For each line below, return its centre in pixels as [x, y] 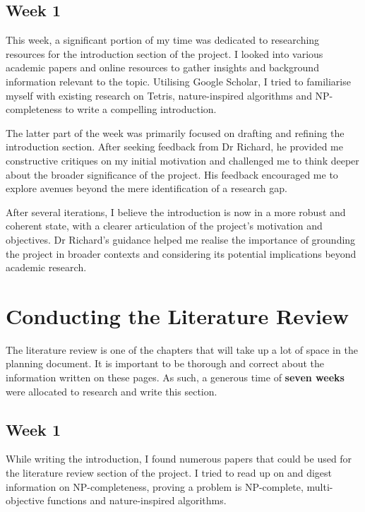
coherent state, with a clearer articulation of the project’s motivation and [164, 226]
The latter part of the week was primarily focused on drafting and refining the [175, 132]
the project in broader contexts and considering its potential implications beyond [181, 253]
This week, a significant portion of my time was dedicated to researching [163, 40]
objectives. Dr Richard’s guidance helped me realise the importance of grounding [181, 239]
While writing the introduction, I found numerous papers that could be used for [179, 459]
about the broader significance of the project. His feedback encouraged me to [172, 174]
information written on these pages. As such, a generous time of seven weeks [175, 377]
